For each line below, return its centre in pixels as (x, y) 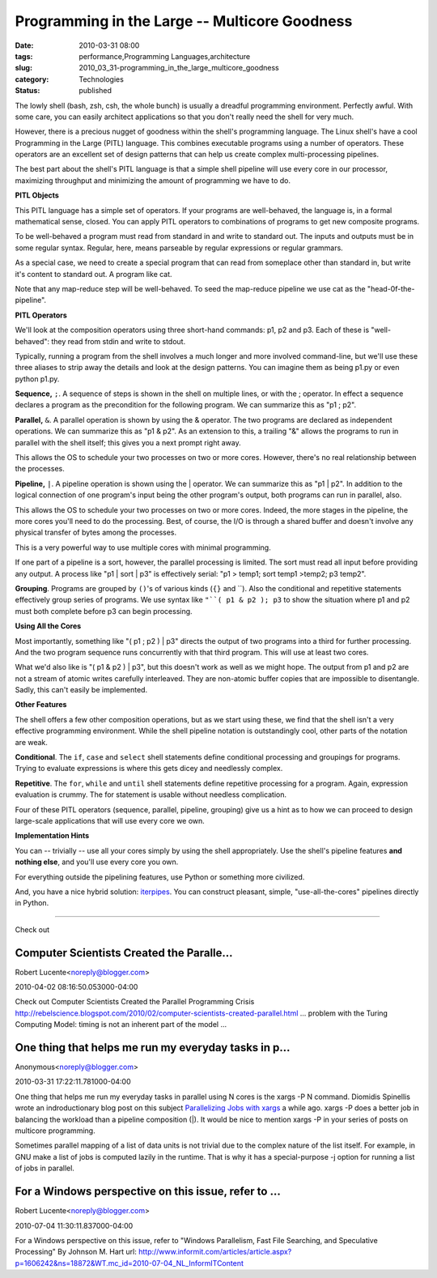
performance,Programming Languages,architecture (165, 56)
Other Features (41, 705)
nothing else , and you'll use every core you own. (97, 862)
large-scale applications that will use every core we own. (110, 820)
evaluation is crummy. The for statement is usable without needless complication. (151, 794)
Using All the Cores (48, 626)
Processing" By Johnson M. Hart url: (76, 1252)
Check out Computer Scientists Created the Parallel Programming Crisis (135, 1002)
